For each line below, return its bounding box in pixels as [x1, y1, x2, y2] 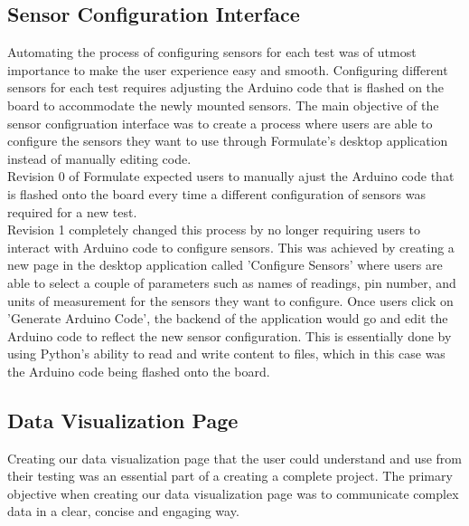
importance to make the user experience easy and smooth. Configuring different [7, 60, 448, 79]
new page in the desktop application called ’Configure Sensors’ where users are [7, 255, 443, 274]
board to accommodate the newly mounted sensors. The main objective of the [7, 95, 439, 114]
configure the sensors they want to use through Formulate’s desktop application [7, 131, 448, 150]
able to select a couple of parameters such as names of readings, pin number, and [7, 273, 456, 292]
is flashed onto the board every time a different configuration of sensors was [7, 184, 427, 203]
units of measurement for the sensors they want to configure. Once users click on [7, 291, 454, 310]
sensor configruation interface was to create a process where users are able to [7, 113, 433, 132]
